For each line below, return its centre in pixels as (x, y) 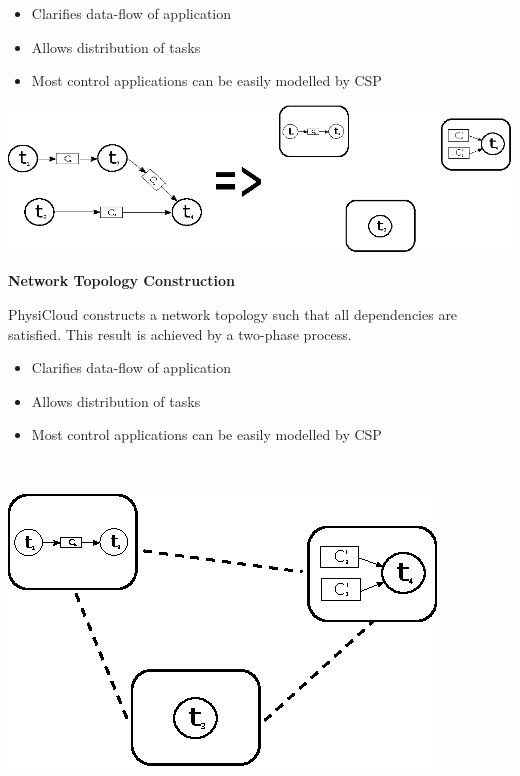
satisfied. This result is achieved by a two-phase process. (180, 333)
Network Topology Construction (121, 280)
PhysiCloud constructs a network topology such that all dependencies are (233, 314)
